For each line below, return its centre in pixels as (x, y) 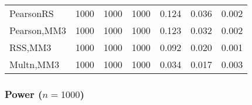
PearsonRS (32, 13)
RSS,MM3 (30, 47)
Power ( (24, 94)
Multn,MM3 (34, 64)
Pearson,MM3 (38, 30)
